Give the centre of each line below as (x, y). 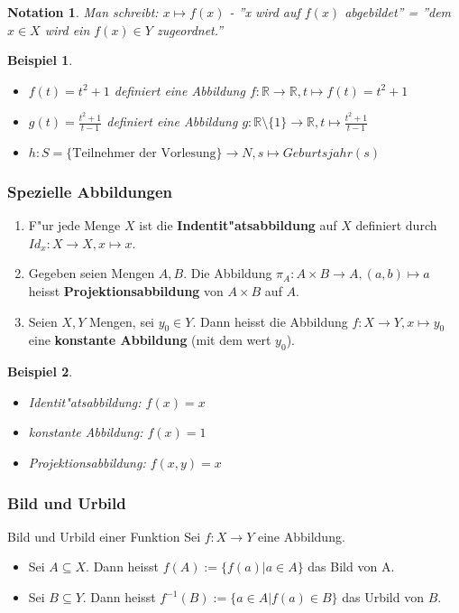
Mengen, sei (122, 321)
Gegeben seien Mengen (92, 273)
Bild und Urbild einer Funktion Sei (104, 536)
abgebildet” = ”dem (398, 12)
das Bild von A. (351, 567)
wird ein (67, 29)
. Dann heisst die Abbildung (270, 321)
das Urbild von (383, 597)
